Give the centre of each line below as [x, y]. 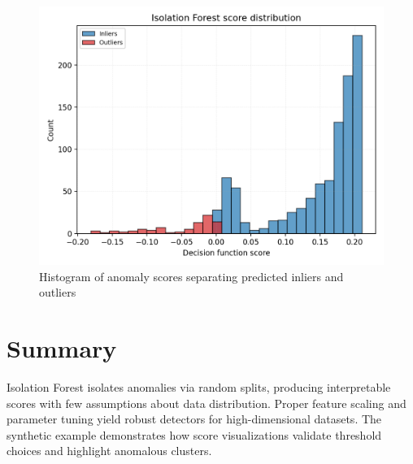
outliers [58, 292]
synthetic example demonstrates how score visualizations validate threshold [194, 434]
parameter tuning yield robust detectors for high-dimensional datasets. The [194, 419]
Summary [62, 347]
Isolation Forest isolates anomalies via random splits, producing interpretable [199, 386]
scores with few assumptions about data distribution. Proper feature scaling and [206, 403]
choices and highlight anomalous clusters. [109, 451]
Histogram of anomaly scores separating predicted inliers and [191, 276]
